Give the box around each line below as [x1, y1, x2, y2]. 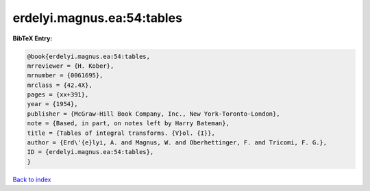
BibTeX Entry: [12, 34, 53, 42]
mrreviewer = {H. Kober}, [27, 62, 114, 70]
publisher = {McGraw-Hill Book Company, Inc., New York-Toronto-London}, [27, 110, 280, 118]
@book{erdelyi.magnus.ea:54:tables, [27, 52, 151, 60]
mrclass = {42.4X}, [27, 81, 92, 89]
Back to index [12, 175, 51, 183]
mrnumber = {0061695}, [27, 72, 103, 79]
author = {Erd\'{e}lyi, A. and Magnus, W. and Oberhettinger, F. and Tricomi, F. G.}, [27, 139, 328, 147]
